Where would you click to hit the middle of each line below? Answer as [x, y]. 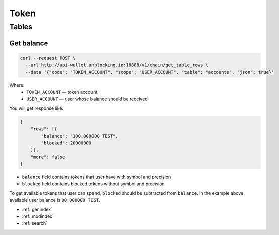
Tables [21, 27]
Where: [17, 85]
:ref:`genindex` [37, 209]
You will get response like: [36, 108]
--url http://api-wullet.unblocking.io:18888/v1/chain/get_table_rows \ [117, 65]
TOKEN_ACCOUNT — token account [62, 92]
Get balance [29, 43]
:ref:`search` [35, 223]
